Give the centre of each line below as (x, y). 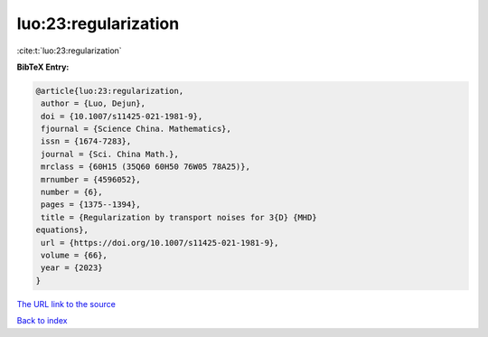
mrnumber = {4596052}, (91, 179)
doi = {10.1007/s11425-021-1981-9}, (122, 116)
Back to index (42, 321)
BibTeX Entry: (43, 67)
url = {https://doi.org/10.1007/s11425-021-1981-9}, (160, 243)
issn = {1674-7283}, (86, 141)
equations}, (62, 230)
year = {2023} (72, 268)
